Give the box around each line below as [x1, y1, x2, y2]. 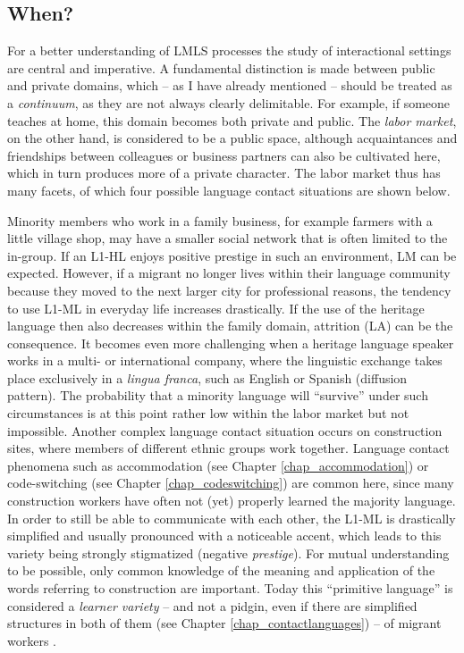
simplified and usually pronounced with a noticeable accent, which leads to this [7, 526, 442, 545]
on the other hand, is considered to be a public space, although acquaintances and [7, 129, 458, 147]
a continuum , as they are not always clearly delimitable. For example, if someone [7, 93, 451, 112]
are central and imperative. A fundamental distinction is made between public [7, 58, 435, 77]
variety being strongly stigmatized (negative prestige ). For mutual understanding [7, 543, 450, 562]
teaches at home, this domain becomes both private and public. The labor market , [7, 111, 457, 130]
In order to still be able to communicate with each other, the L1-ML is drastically [7, 508, 456, 527]
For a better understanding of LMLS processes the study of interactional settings [7, 41, 451, 60]
